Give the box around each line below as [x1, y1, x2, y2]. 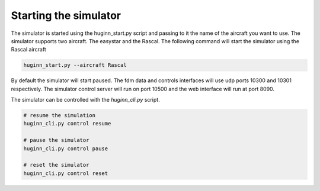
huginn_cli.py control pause [23, 145, 108, 152]
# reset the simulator [23, 161, 89, 169]
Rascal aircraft [11, 46, 47, 53]
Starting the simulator [11, 9, 121, 22]
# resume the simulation [23, 112, 96, 119]
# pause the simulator [23, 137, 89, 144]
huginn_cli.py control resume [23, 120, 111, 127]
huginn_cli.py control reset [23, 170, 108, 177]
